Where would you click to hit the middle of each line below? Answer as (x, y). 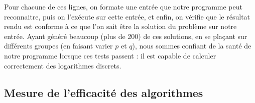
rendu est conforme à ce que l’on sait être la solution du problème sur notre (120, 26)
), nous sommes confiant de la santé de (192, 46)
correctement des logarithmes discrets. (63, 65)
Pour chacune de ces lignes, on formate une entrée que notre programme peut (123, 6)
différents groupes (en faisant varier (58, 46)
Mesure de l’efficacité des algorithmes (104, 92)
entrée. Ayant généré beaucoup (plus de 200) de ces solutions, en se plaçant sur (126, 36)
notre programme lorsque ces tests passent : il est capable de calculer (110, 55)
